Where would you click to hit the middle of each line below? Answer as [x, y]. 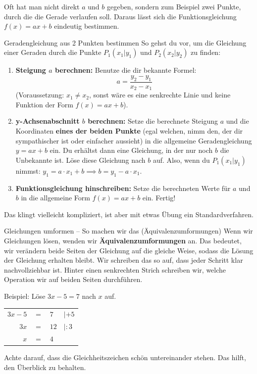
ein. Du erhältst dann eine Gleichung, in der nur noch [131, 150]
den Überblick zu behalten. [45, 367]
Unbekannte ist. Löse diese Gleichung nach [80, 160]
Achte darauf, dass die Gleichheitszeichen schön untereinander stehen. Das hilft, [125, 357]
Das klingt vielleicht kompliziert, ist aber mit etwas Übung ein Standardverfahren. [129, 214]
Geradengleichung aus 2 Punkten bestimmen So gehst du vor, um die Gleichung [125, 42]
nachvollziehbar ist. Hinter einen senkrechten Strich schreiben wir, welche [115, 269]
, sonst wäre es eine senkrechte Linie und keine [160, 95]
